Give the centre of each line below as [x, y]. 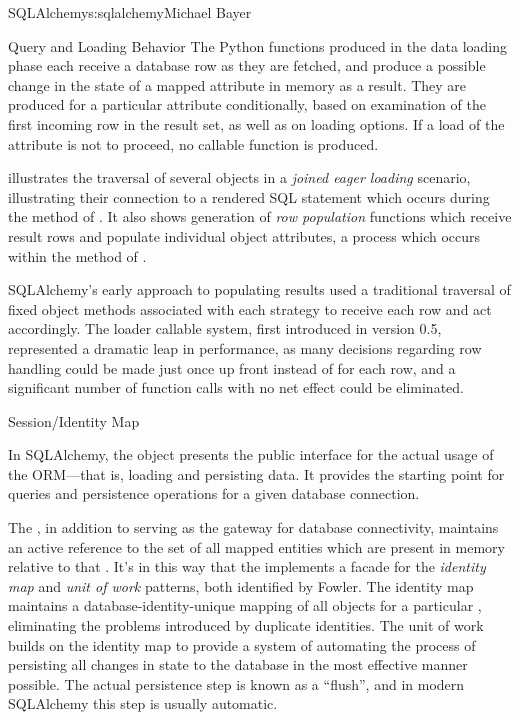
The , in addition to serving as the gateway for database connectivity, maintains [253, 527]
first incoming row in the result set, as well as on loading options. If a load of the [256, 123]
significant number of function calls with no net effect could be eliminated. [236, 387]
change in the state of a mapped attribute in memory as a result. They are [237, 84]
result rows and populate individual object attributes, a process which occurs [244, 235]
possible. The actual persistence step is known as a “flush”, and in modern [236, 683]
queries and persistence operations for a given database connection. [214, 493]
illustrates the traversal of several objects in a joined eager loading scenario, [239, 177]
